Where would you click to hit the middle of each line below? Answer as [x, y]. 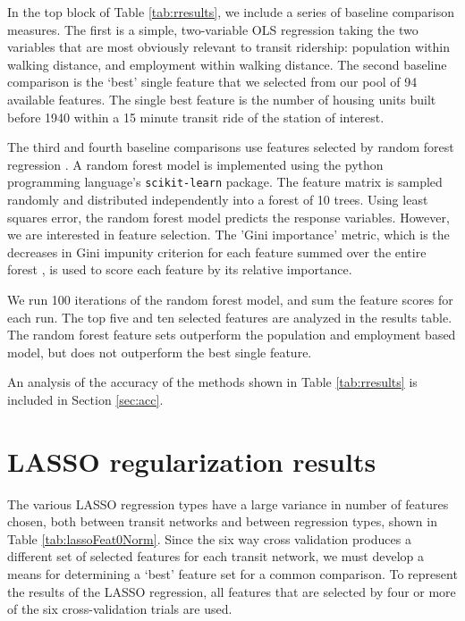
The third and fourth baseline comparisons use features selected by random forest [231, 147]
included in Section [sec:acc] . [85, 399]
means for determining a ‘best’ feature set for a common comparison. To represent [232, 574]
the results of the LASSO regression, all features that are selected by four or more [232, 591]
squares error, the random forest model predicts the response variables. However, [228, 217]
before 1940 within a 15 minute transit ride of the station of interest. [196, 117]
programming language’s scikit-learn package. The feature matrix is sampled [225, 182]
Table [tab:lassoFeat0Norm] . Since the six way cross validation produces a [209, 538]
